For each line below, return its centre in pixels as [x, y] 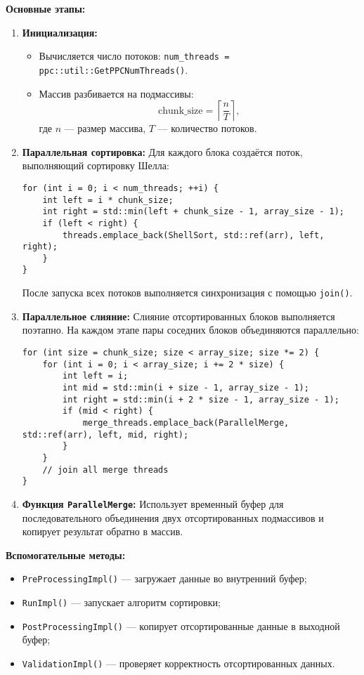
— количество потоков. [207, 128]
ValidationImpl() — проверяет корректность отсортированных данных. [178, 663]
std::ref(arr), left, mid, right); [105, 434]
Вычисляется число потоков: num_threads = [134, 56]
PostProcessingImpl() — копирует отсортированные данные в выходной [181, 625]
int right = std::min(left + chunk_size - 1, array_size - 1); [193, 212]
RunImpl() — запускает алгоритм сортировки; [121, 602]
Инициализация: [60, 32]
